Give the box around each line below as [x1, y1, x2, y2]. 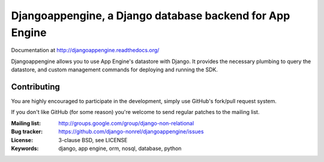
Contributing [11, 82, 60, 92]
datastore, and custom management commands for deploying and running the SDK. [11, 66, 218, 73]
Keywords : [11, 145, 39, 152]
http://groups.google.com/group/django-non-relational [58, 119, 194, 127]
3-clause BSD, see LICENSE [58, 136, 128, 143]
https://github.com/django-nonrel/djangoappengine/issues [58, 128, 204, 135]
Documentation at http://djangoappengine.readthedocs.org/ [11, 47, 160, 54]
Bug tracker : [11, 128, 43, 135]
